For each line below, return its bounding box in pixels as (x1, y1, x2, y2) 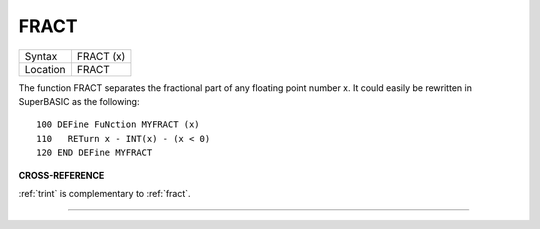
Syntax (24, 49, 58, 63)
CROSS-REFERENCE (18, 169, 105, 181)
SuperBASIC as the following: (18, 95, 140, 107)
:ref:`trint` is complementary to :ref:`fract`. (18, 187, 191, 199)
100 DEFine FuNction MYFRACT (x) (36, 119, 200, 130)
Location (24, 62, 66, 76)
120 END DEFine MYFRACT (36, 147, 153, 159)
